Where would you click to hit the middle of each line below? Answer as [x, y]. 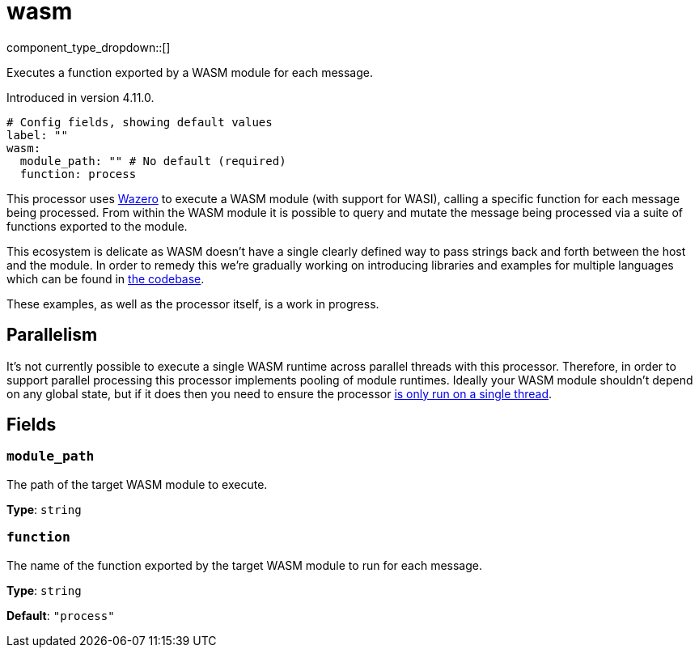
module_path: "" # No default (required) [153, 161]
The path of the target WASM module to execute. [137, 484]
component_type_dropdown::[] [89, 47]
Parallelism [52, 335]
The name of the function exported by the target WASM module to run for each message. [244, 565]
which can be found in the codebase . [106, 278]
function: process [78, 174]
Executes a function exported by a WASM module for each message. [190, 72]
